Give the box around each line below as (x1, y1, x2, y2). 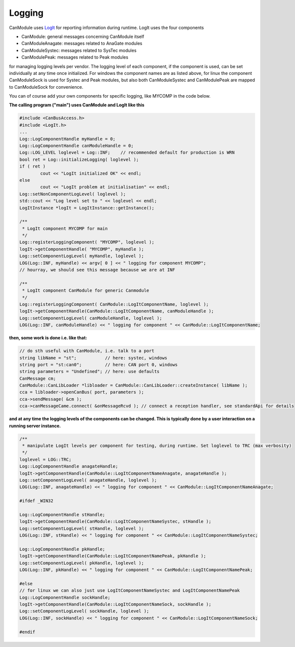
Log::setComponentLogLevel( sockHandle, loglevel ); (19, 609, 149, 614)
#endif (19, 629, 35, 635)
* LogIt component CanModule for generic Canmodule (22, 288, 149, 293)
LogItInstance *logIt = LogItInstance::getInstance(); (19, 205, 154, 210)
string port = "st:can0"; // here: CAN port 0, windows (19, 362, 178, 367)
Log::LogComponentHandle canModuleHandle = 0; (19, 143, 134, 148)
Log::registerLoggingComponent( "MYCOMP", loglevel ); (19, 239, 154, 245)
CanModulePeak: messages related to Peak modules (21, 54, 129, 60)
